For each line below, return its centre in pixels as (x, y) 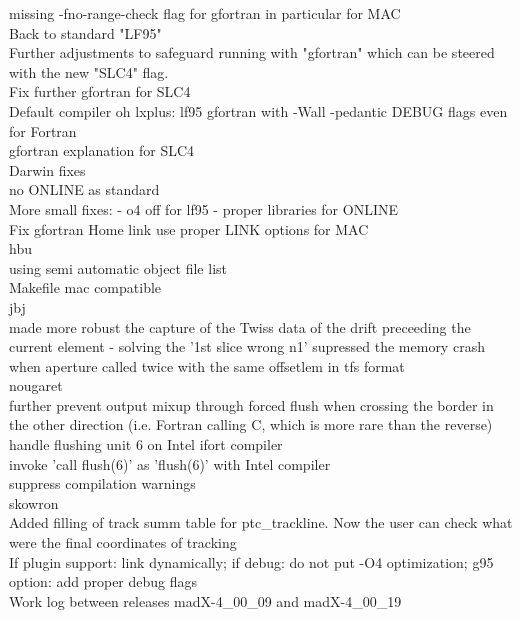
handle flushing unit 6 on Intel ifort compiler (146, 444)
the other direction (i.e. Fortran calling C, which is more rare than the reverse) (251, 424)
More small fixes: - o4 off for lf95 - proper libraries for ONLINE (204, 208)
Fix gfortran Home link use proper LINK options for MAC (189, 228)
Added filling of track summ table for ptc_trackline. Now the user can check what (261, 522)
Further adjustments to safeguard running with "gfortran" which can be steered (252, 52)
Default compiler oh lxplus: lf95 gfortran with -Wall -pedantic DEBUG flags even (258, 110)
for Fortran (43, 130)
